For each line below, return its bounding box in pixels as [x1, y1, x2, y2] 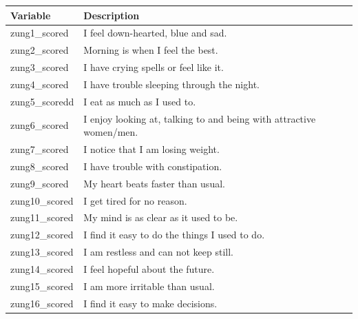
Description [83, 8, 140, 22]
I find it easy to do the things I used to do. [83, 227, 265, 242]
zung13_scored [10, 245, 74, 259]
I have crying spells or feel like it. [83, 60, 224, 74]
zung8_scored [10, 158, 69, 173]
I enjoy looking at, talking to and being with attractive [83, 111, 316, 125]
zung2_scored [10, 43, 69, 57]
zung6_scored [10, 118, 69, 132]
